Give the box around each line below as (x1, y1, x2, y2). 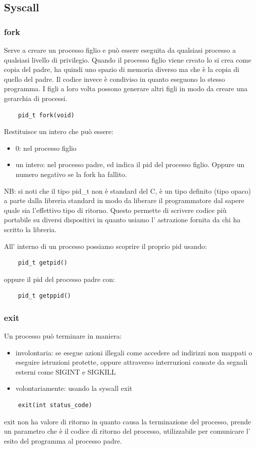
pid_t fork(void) (18, 111, 75, 119)
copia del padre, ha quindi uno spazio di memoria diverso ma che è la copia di (4, 64, 239, 74)
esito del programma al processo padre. (4, 435, 122, 446)
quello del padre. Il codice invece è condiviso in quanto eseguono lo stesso (4, 73, 225, 84)
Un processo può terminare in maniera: (4, 331, 122, 341)
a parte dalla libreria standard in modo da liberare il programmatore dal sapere (4, 195, 244, 206)
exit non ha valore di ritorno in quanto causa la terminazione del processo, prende (4, 416, 251, 426)
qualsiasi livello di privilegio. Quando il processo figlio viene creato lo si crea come (4, 54, 252, 65)
